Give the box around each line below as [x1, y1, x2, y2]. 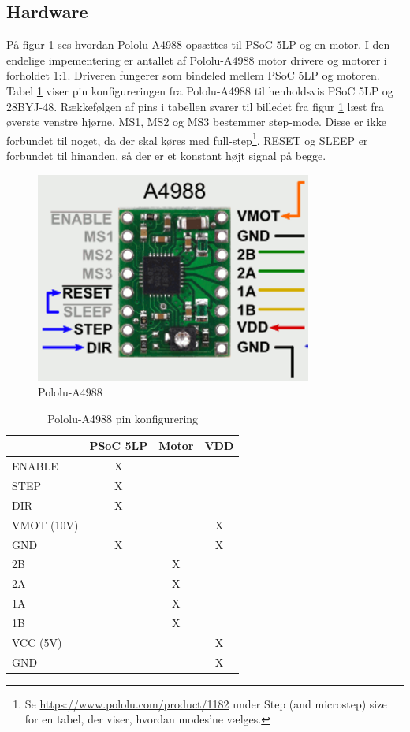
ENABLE [12, 458, 58, 474]
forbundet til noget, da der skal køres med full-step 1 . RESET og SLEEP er [6, 129, 368, 148]
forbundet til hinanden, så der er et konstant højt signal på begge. [6, 147, 326, 164]
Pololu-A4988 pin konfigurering [47, 410, 199, 426]
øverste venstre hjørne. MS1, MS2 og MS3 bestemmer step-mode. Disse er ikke [6, 113, 386, 130]
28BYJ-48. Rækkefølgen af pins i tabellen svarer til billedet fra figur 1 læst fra [6, 98, 384, 114]
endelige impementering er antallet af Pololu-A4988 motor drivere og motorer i [6, 51, 387, 68]
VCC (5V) [12, 634, 62, 650]
